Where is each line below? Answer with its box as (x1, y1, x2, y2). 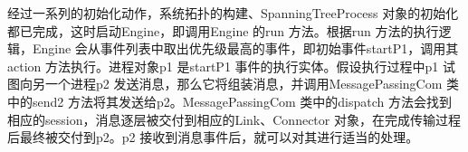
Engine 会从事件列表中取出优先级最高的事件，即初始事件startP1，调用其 (32, 39, 459, 58)
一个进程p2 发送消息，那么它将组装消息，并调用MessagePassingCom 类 (44, 74, 460, 93)
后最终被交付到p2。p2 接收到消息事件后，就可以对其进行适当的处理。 (7, 128, 419, 147)
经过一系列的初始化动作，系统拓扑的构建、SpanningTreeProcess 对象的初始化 (7, 4, 459, 22)
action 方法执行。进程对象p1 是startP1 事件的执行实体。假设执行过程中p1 (7, 56, 439, 75)
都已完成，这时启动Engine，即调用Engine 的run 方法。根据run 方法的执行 (7, 21, 439, 40)
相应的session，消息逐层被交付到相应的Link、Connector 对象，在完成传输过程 (7, 109, 461, 128)
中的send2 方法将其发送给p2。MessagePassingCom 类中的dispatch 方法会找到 (7, 91, 453, 110)
